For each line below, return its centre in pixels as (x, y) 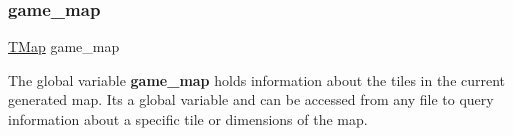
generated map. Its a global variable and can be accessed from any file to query (251, 99)
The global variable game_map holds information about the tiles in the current (257, 79)
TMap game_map (64, 46)
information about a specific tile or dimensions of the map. (188, 119)
